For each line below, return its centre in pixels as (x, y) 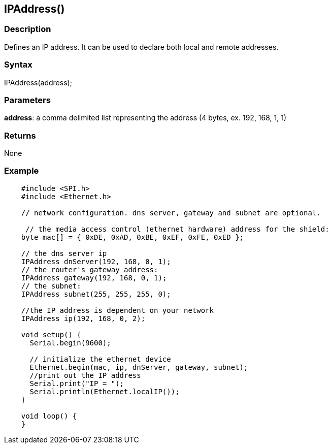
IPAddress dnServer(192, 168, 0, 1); (96, 261)
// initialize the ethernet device (100, 359)
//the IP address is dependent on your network (118, 310)
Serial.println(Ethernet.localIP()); (105, 391)
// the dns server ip (64, 253)
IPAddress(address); (38, 82)
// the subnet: (51, 286)
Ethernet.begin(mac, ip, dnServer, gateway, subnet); (139, 367)
